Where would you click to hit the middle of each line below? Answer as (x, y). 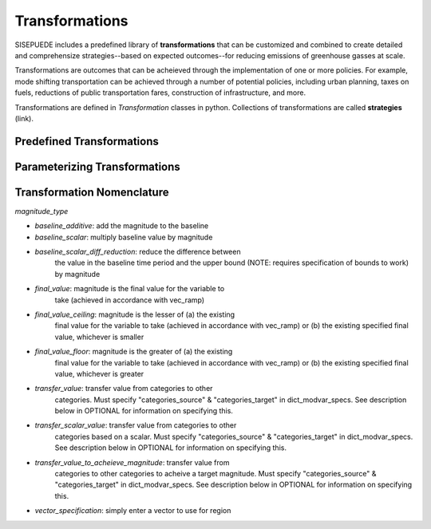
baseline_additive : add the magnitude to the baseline (122, 226)
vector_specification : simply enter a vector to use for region (133, 511)
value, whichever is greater (99, 373)
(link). (24, 118)
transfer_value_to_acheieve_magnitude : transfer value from (132, 462)
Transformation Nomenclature (92, 192)
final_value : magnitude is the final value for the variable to (130, 289)
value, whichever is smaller (99, 337)
